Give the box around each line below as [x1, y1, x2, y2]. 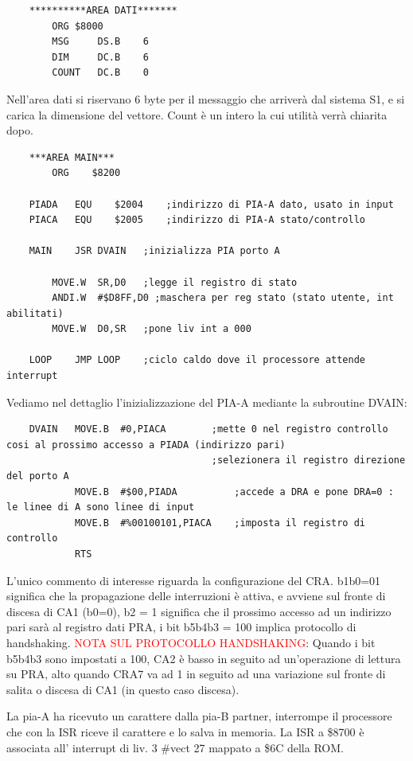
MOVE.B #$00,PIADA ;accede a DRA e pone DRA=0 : [74, 486, 394, 498]
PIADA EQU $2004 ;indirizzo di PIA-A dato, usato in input [29, 198, 394, 210]
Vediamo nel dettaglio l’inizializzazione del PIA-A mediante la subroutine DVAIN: [6, 393, 407, 410]
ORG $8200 [52, 167, 121, 179]
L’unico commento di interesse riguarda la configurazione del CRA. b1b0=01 [6, 572, 381, 588]
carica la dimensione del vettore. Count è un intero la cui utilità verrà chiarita [6, 106, 388, 123]
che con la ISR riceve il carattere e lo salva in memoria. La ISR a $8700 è [6, 723, 364, 740]
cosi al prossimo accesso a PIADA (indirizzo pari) [6, 439, 286, 451]
